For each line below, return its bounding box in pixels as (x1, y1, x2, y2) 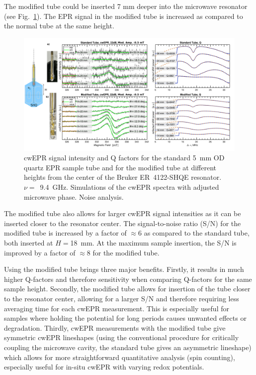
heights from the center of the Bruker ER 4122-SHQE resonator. (24, 172, 222, 182)
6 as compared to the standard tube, (138, 228, 250, 238)
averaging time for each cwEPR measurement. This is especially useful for (4, 303, 229, 313)
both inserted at (4, 238, 53, 248)
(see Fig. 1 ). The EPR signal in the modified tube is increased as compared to (4, 10, 243, 21)
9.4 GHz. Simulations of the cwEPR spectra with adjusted (40, 182, 219, 192)
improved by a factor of (4, 247, 76, 257)
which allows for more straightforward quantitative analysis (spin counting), (4, 352, 235, 362)
